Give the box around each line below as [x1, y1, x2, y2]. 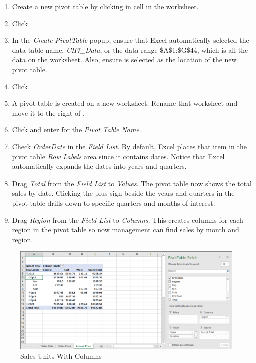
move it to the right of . [12, 107, 85, 118]
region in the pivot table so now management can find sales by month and [12, 224, 239, 235]
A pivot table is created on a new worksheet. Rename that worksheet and [12, 98, 238, 108]
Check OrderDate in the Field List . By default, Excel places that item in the [12, 141, 247, 151]
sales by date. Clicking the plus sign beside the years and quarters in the [12, 188, 235, 198]
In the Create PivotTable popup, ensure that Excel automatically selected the [12, 35, 249, 45]
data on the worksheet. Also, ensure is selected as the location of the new [12, 54, 237, 65]
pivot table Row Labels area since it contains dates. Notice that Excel [12, 151, 225, 161]
